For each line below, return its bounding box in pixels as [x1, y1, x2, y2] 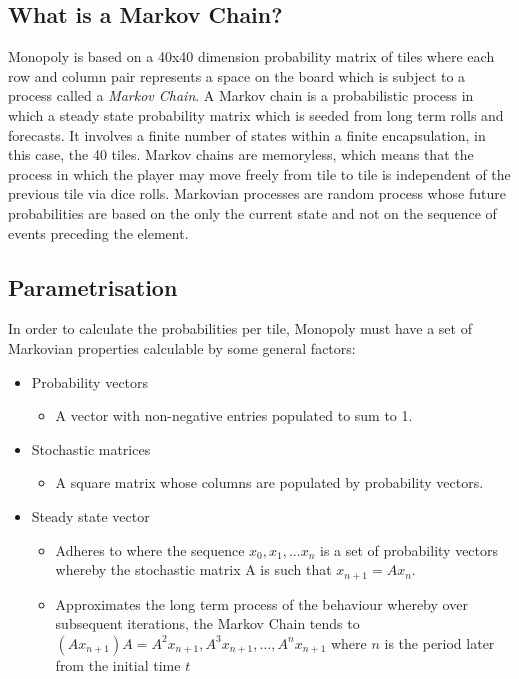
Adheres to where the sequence [55, 539, 245, 560]
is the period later [384, 632, 495, 653]
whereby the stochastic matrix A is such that [55, 559, 332, 580]
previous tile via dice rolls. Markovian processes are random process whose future [8, 183, 506, 204]
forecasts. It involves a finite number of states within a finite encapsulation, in [8, 124, 486, 145]
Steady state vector [31, 505, 150, 526]
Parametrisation [8, 271, 178, 302]
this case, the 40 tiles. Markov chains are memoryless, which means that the [8, 144, 474, 165]
